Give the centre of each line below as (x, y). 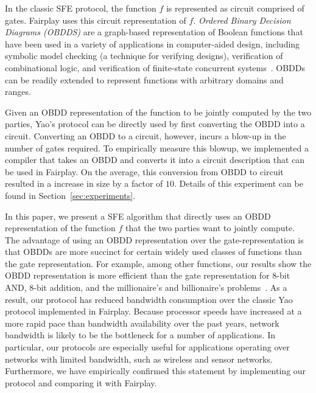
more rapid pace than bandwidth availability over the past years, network (142, 323)
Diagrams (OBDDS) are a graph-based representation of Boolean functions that (154, 32)
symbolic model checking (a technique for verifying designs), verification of (144, 56)
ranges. (18, 92)
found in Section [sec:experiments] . (70, 195)
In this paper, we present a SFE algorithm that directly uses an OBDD (138, 216)
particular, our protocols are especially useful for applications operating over (147, 347)
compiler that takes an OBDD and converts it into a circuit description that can (155, 160)
